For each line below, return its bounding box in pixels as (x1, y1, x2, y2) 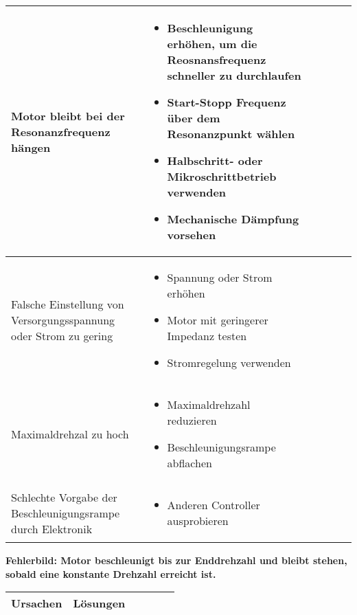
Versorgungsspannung (11, 312, 115, 328)
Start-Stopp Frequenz (167, 94, 286, 110)
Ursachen (11, 595, 62, 612)
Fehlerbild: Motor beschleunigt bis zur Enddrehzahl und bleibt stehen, (5, 553, 347, 567)
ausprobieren (167, 513, 229, 528)
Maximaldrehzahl (167, 396, 251, 412)
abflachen (167, 455, 212, 471)
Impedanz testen (167, 328, 247, 344)
